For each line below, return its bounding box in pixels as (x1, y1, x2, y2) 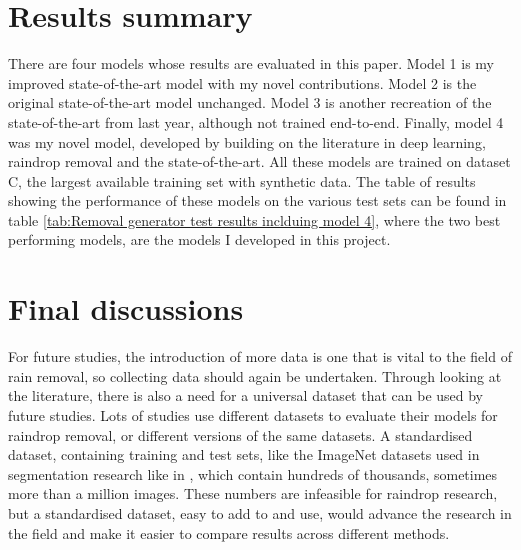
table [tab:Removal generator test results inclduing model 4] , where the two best (8, 209, 501, 230)
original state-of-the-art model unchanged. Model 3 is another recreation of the (8, 92, 492, 113)
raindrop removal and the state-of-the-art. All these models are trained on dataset (8, 151, 511, 172)
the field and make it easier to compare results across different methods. (8, 522, 450, 543)
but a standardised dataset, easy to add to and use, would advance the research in (8, 502, 512, 523)
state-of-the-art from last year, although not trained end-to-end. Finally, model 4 (8, 111, 504, 132)
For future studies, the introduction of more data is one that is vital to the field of (8, 346, 512, 367)
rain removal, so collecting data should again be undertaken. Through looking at (8, 365, 502, 386)
